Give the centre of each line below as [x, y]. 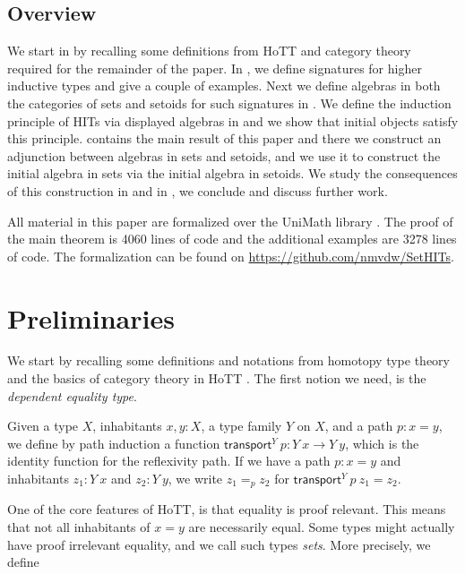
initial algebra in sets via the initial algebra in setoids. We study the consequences [232, 173]
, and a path [359, 426]
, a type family [241, 426]
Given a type [43, 426]
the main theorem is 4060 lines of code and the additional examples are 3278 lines [232, 239]
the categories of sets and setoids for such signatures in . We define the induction [229, 103]
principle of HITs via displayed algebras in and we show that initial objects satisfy [233, 120]
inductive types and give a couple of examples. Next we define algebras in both [224, 86]
